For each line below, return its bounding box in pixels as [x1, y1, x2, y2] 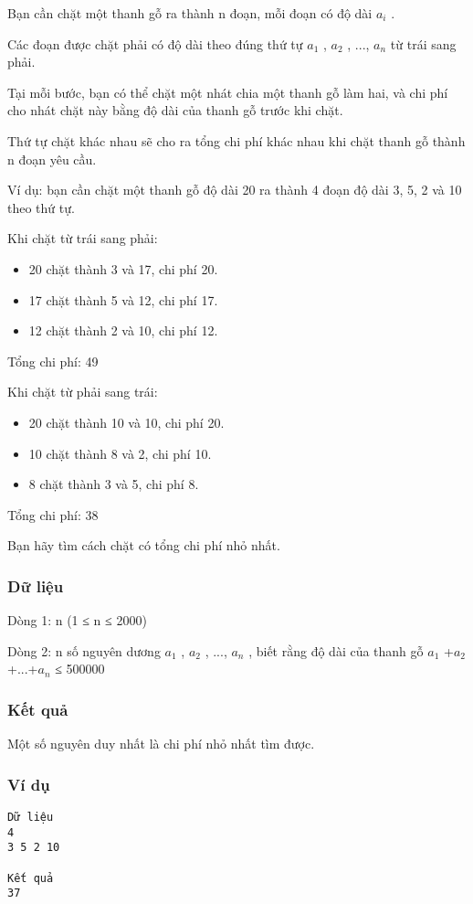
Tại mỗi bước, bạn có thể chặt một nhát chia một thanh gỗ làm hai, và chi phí [7, 82, 448, 101]
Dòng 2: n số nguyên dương [7, 641, 161, 660]
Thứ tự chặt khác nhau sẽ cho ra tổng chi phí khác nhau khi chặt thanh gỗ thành [7, 131, 466, 150]
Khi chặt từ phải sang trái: [7, 382, 158, 401]
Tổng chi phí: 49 [7, 351, 99, 370]
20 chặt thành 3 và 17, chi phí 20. [28, 259, 218, 278]
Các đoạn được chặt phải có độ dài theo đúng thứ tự [7, 34, 303, 53]
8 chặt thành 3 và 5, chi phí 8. [28, 474, 199, 494]
